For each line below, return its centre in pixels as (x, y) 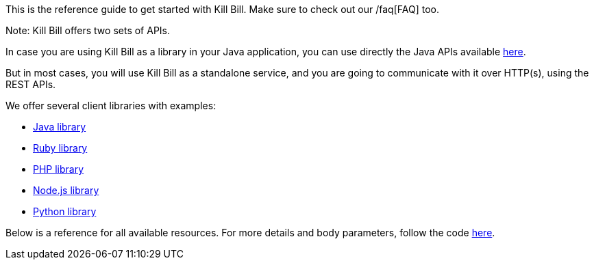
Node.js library (66, 190)
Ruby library (60, 148)
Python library (65, 211)
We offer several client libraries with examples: (111, 106)
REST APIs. (31, 84)
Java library (60, 127)
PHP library (59, 169)
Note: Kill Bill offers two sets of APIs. (88, 30)
